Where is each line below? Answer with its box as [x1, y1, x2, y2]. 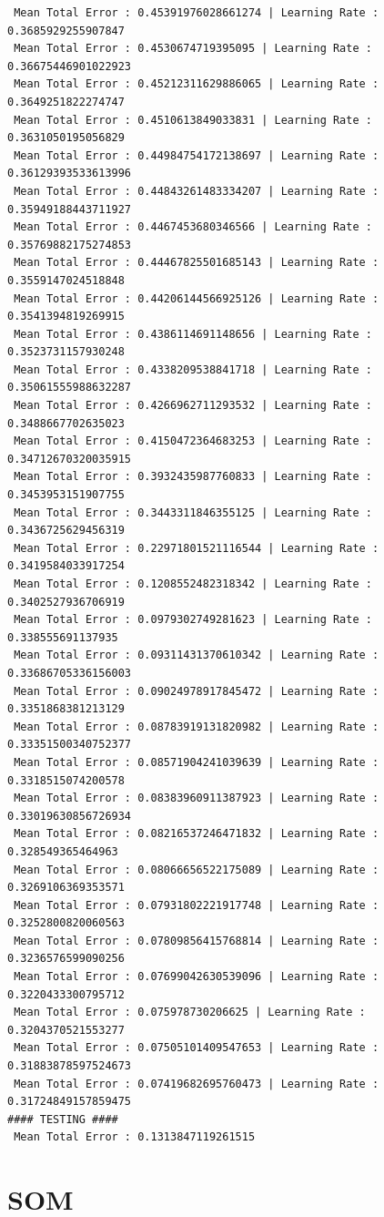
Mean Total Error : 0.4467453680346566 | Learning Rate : [14, 220, 372, 234]
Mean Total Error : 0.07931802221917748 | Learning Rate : [14, 898, 379, 912]
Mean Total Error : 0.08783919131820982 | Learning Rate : [14, 720, 379, 733]
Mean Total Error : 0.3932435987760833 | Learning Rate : [14, 470, 372, 484]
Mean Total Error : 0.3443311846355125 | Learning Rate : [14, 506, 372, 519]
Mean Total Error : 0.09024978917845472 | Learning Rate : [14, 684, 379, 698]
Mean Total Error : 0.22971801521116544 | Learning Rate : [14, 541, 379, 555]
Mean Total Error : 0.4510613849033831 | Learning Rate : [14, 113, 372, 127]
